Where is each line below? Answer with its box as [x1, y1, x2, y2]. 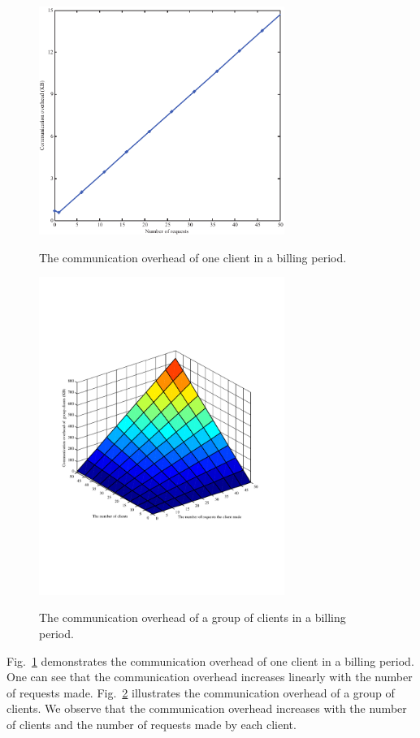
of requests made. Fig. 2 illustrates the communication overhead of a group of [6, 684, 395, 701]
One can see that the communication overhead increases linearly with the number [6, 668, 413, 685]
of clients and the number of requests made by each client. [6, 715, 297, 732]
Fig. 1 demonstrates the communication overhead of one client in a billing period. [6, 652, 414, 669]
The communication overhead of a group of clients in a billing [39, 609, 346, 626]
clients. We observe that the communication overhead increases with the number [6, 700, 407, 717]
